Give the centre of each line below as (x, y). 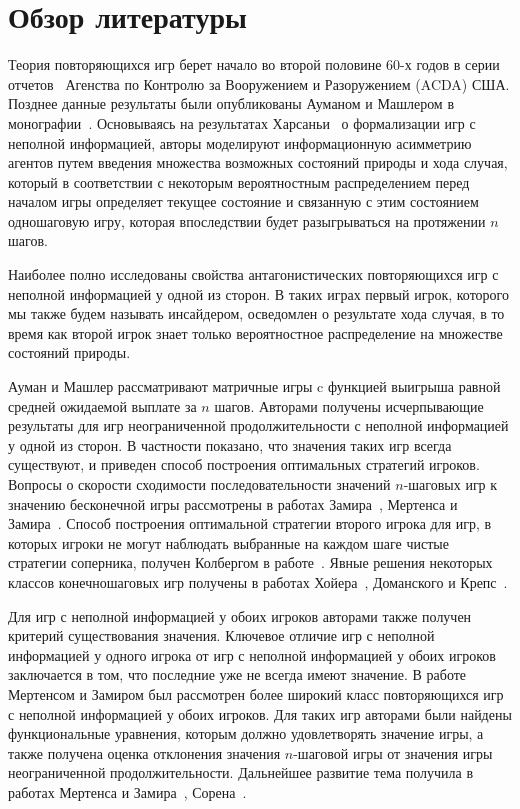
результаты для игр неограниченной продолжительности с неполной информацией (258, 425)
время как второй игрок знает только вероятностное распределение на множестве (255, 332)
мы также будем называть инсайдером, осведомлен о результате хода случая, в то (256, 313)
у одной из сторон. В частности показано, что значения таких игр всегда (230, 444)
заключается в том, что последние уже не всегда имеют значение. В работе (237, 674)
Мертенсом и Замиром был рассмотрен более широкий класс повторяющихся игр (256, 693)
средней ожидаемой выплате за (102, 405)
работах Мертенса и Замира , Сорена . (127, 791)
